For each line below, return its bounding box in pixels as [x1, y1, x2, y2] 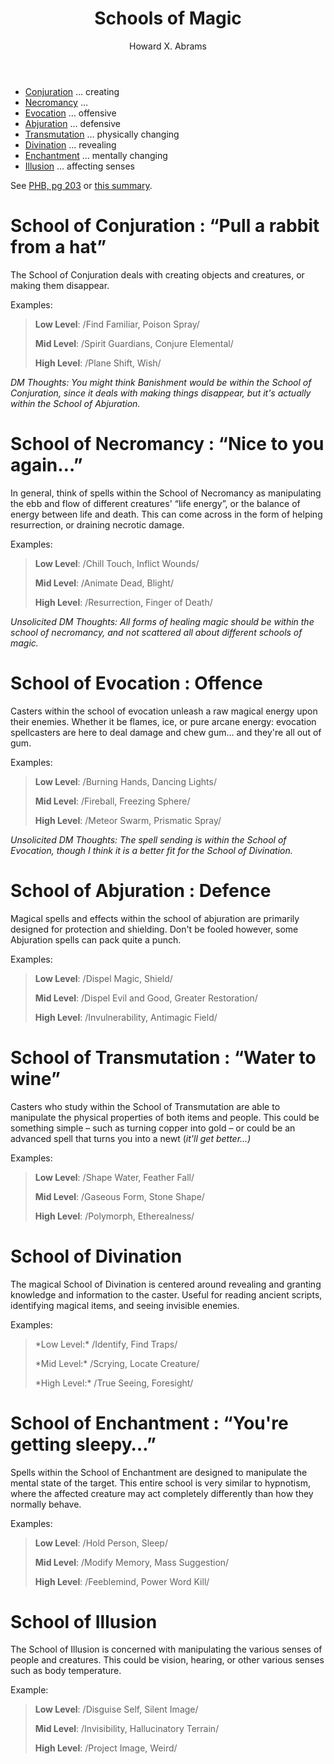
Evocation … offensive [24, 107, 117, 119]
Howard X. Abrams [129, 40, 207, 52]
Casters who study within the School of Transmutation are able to [10, 1100, 281, 1112]
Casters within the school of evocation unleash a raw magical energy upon [10, 705, 318, 717]
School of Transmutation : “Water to [10, 1046, 317, 1069]
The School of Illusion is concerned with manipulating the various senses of [10, 1643, 323, 1656]
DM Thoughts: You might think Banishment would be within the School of [10, 376, 312, 388]
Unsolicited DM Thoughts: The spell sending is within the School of [10, 833, 287, 846]
